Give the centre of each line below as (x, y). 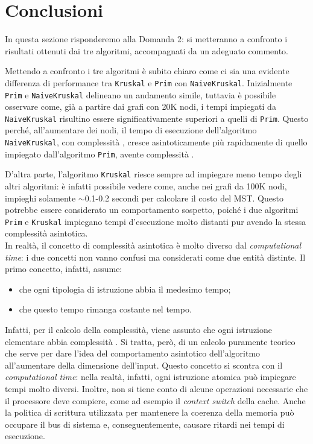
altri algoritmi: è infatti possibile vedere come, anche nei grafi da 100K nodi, (146, 186)
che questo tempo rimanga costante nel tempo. (105, 309)
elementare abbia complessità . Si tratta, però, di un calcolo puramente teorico (150, 341)
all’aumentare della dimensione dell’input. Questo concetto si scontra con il (144, 365)
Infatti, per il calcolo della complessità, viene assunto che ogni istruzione (139, 330)
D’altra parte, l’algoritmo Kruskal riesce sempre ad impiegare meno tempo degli (153, 174)
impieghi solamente (40, 198)
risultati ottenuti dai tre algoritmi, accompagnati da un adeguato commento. (147, 50)
